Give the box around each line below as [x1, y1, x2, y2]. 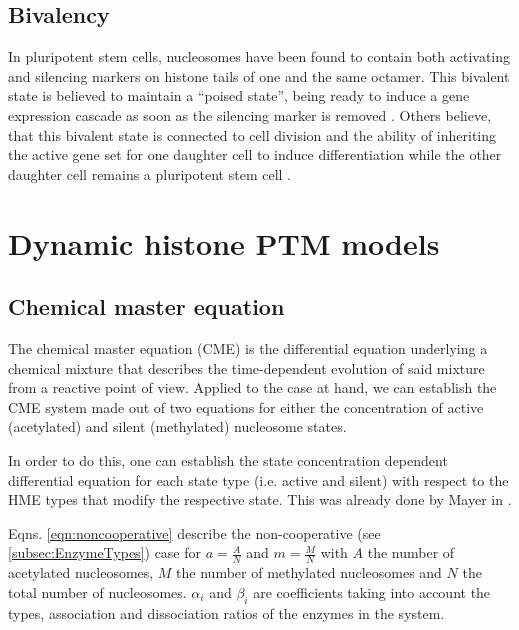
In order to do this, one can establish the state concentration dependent [8, 449, 448, 470]
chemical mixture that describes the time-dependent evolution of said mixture [8, 357, 485, 378]
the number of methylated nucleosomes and [176, 562, 442, 583]
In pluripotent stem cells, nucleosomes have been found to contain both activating [8, 46, 511, 67]
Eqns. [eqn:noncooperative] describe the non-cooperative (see [8, 522, 381, 543]
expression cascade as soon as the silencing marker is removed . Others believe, [8, 104, 492, 125]
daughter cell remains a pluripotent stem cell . [8, 163, 291, 184]
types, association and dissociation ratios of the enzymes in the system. [8, 602, 445, 623]
